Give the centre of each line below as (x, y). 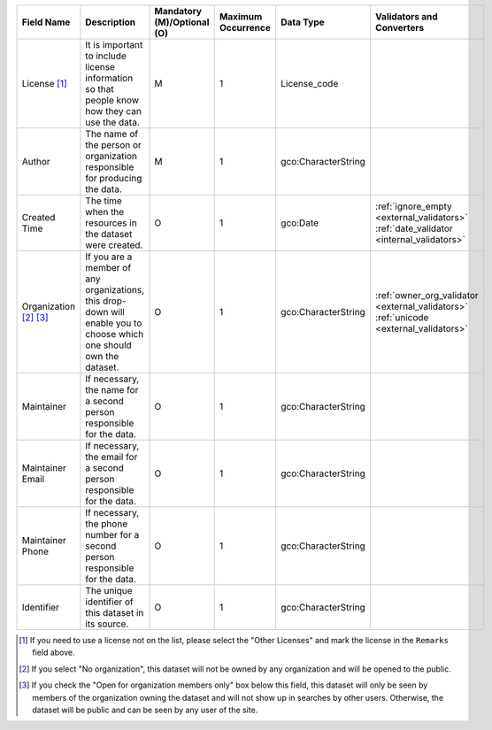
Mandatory (178, 11)
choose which (115, 334)
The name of (112, 134)
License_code (309, 84)
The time (104, 201)
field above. (54, 653)
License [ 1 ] (45, 84)
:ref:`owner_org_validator (427, 295)
